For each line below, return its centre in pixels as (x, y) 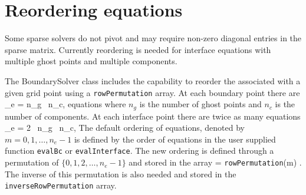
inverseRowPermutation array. (61, 185)
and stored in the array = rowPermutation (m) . (215, 162)
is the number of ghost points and (200, 104)
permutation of (32, 162)
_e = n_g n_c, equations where (65, 104)
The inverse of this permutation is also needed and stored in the (121, 173)
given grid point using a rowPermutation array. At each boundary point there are (152, 92)
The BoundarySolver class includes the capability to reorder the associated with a (153, 80)
